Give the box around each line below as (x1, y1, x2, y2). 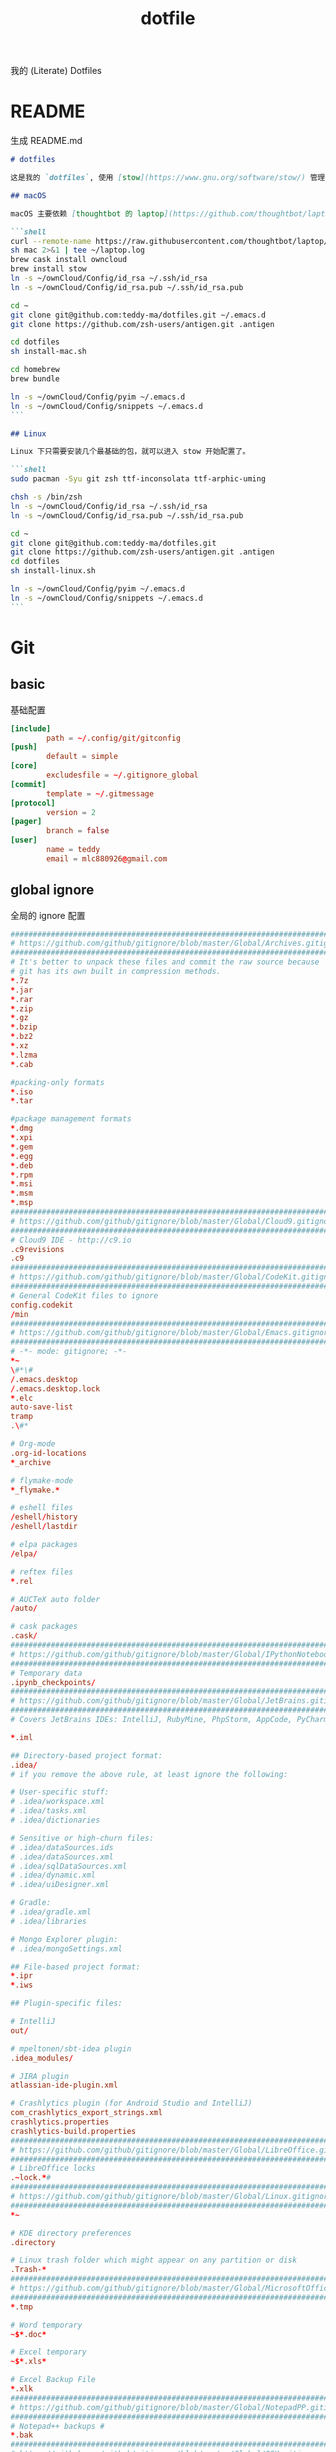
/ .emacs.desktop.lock (10, 1383, 101, 1394)
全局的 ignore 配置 (10, 909, 86, 921)
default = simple (46, 752, 118, 762)
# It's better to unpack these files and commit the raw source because (10, 957, 320, 967)
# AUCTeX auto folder (10, 1594, 101, 1604)
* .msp (10, 1198, 33, 1208)
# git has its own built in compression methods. (10, 967, 222, 977)
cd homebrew (10, 365, 60, 375)
